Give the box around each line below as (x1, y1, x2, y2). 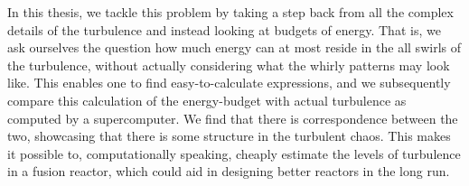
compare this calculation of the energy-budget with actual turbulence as (7, 90, 407, 109)
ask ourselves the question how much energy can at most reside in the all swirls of (7, 38, 461, 57)
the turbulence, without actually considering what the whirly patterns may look (7, 55, 450, 74)
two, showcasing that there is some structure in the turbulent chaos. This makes (7, 126, 451, 145)
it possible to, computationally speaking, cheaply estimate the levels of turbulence (7, 144, 461, 163)
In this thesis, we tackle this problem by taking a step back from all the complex (7, 3, 454, 21)
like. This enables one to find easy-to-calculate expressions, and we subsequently (7, 73, 451, 92)
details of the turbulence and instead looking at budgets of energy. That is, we (7, 20, 441, 39)
